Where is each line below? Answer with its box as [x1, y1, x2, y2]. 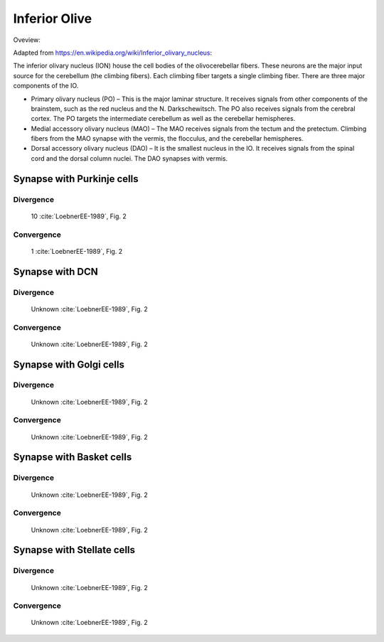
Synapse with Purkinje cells [13, 173, 139, 185]
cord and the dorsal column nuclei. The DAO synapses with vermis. [31, 154, 228, 163]
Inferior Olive [13, 11, 92, 26]
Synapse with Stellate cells [13, 544, 135, 556]
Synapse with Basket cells [13, 451, 132, 464]
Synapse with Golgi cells [13, 358, 124, 370]
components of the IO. [13, 82, 79, 90]
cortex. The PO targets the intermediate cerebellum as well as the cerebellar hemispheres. [31, 114, 296, 123]
